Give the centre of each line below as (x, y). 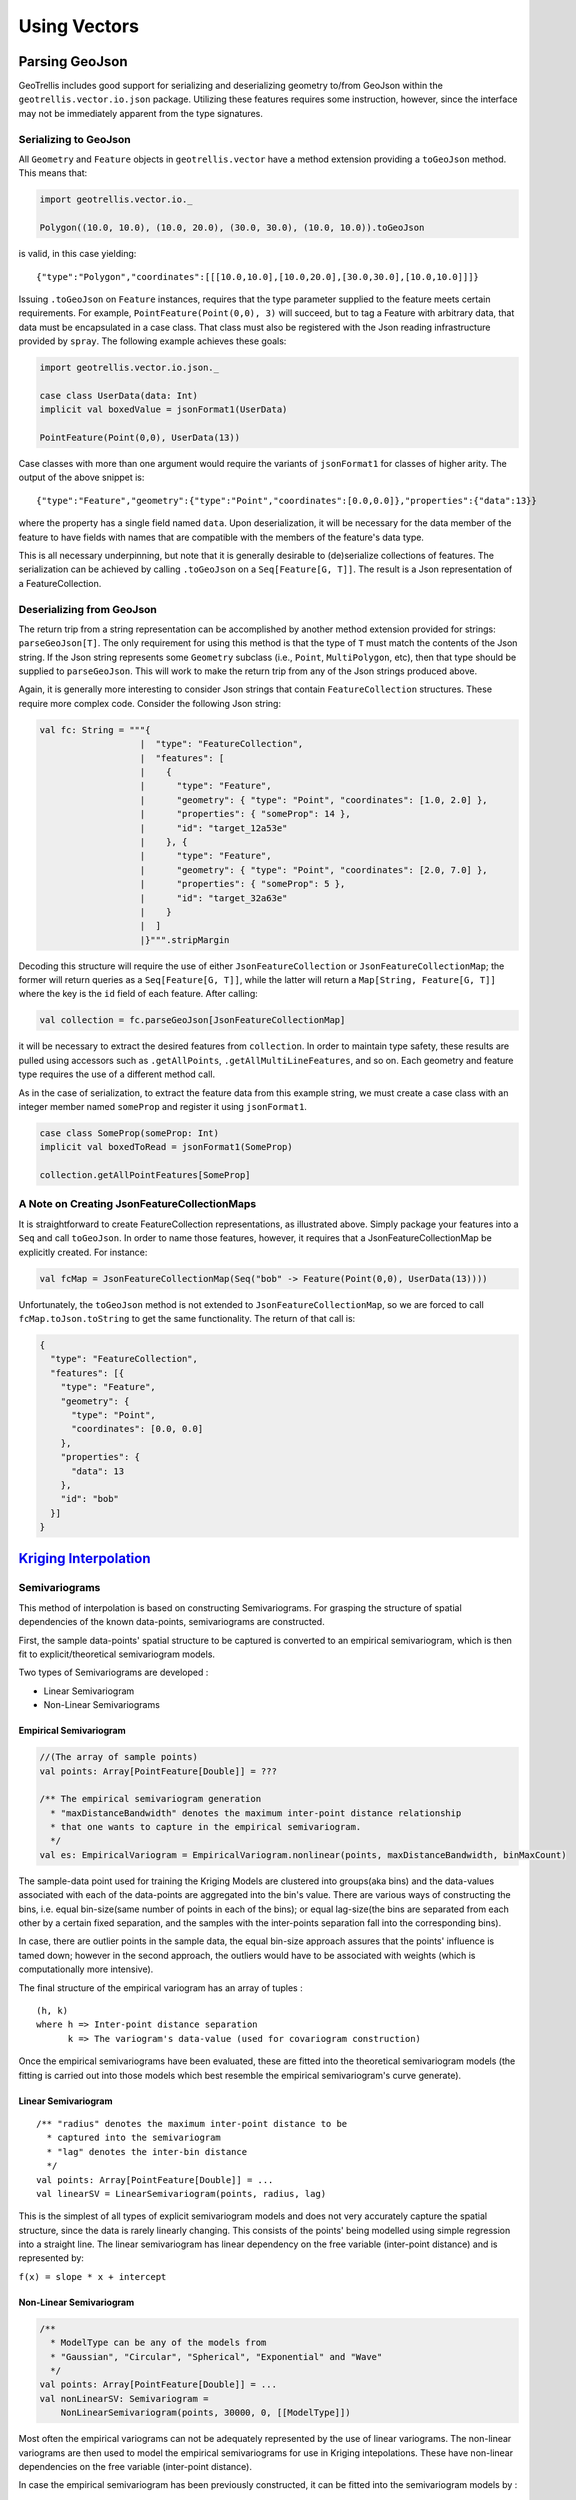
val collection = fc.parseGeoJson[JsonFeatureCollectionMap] (192, 1020)
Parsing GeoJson (73, 61)
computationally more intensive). (86, 1969)
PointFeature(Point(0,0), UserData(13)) (139, 438)
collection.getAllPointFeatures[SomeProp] (145, 1175)
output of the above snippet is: (81, 477)
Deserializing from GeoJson (87, 609)
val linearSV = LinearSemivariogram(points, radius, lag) (181, 2193)
